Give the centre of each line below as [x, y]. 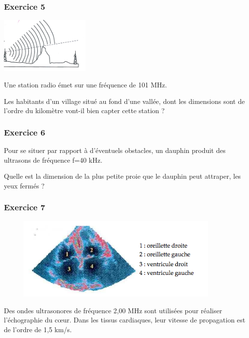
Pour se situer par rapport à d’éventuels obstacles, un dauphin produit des [115, 150]
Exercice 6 [25, 132]
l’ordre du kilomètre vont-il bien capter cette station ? [84, 110]
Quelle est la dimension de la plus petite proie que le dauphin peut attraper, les [123, 176]
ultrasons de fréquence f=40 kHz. [53, 160]
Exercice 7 [25, 207]
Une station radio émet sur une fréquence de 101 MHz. [85, 85]
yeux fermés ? [24, 185]
